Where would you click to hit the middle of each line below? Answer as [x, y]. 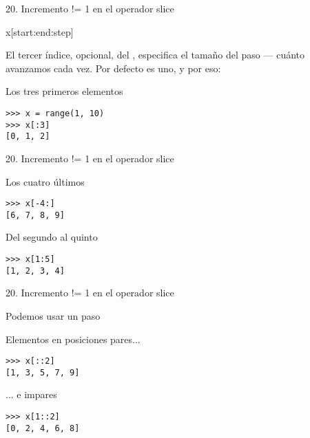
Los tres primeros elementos [64, 91]
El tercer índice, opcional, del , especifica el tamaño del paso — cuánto [155, 55]
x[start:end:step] [40, 31]
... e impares [31, 394]
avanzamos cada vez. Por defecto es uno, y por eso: [113, 68]
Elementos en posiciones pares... [73, 339]
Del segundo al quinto [52, 237]
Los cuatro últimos [45, 181]
